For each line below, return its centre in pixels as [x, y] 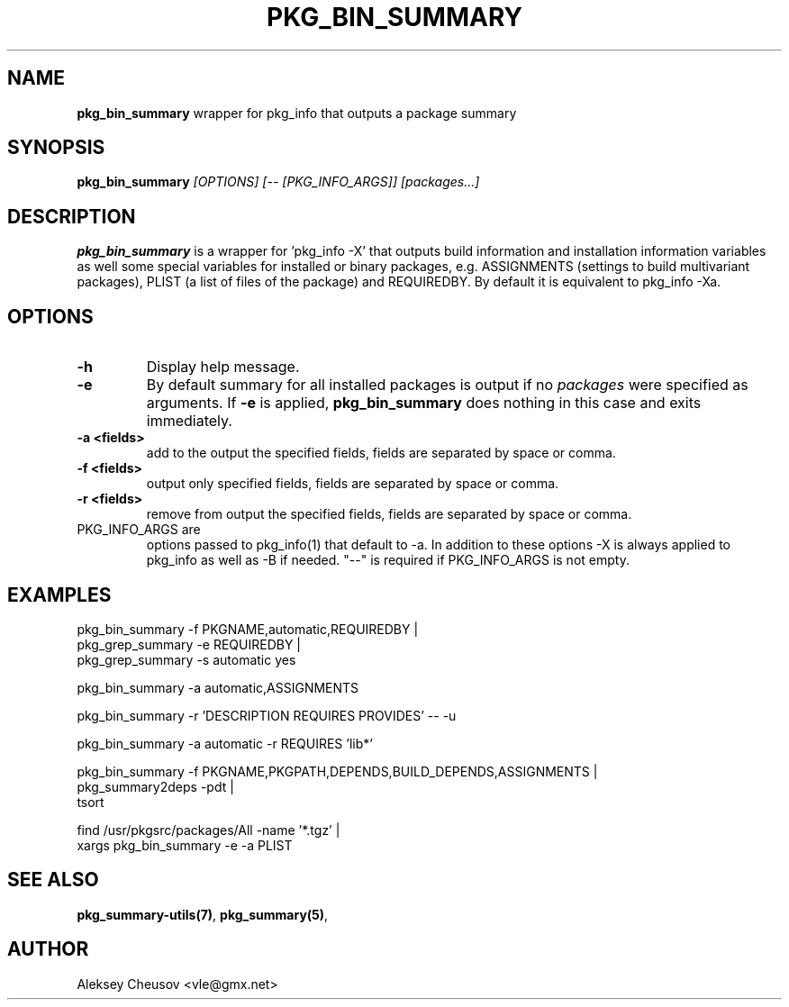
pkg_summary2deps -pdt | [155, 786]
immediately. [189, 421]
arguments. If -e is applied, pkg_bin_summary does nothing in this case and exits [424, 403]
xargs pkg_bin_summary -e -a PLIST [185, 845]
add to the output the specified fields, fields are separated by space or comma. [381, 453]
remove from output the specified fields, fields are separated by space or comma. [389, 514]
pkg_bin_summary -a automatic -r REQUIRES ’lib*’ [225, 743]
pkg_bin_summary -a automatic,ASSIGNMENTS [218, 687]
